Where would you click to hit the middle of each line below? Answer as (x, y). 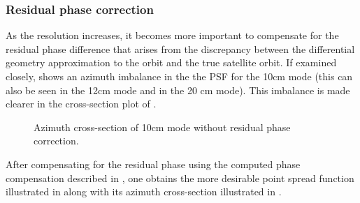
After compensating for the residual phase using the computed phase (153, 164)
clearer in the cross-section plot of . (81, 104)
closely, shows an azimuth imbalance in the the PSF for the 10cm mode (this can (179, 76)
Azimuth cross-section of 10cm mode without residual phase (162, 127)
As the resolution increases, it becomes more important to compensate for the (172, 35)
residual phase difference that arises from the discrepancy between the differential (180, 48)
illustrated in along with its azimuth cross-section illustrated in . (144, 191)
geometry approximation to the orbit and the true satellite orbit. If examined (171, 62)
